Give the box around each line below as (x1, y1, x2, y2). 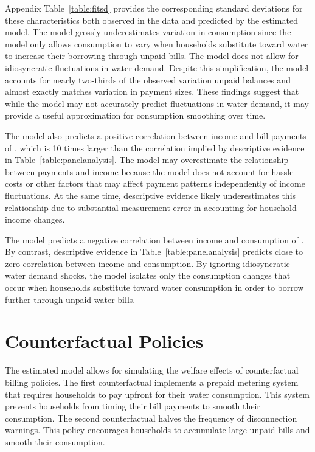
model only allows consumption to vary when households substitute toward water (5, 37, 308, 50)
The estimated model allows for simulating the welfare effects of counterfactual (5, 364, 299, 377)
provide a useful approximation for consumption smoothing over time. (5, 109, 266, 122)
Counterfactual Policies (5, 329, 204, 353)
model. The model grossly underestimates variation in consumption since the (5, 26, 291, 38)
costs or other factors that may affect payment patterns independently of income (5, 177, 305, 190)
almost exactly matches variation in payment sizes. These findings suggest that (5, 85, 299, 98)
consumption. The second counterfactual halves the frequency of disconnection (5, 411, 297, 424)
